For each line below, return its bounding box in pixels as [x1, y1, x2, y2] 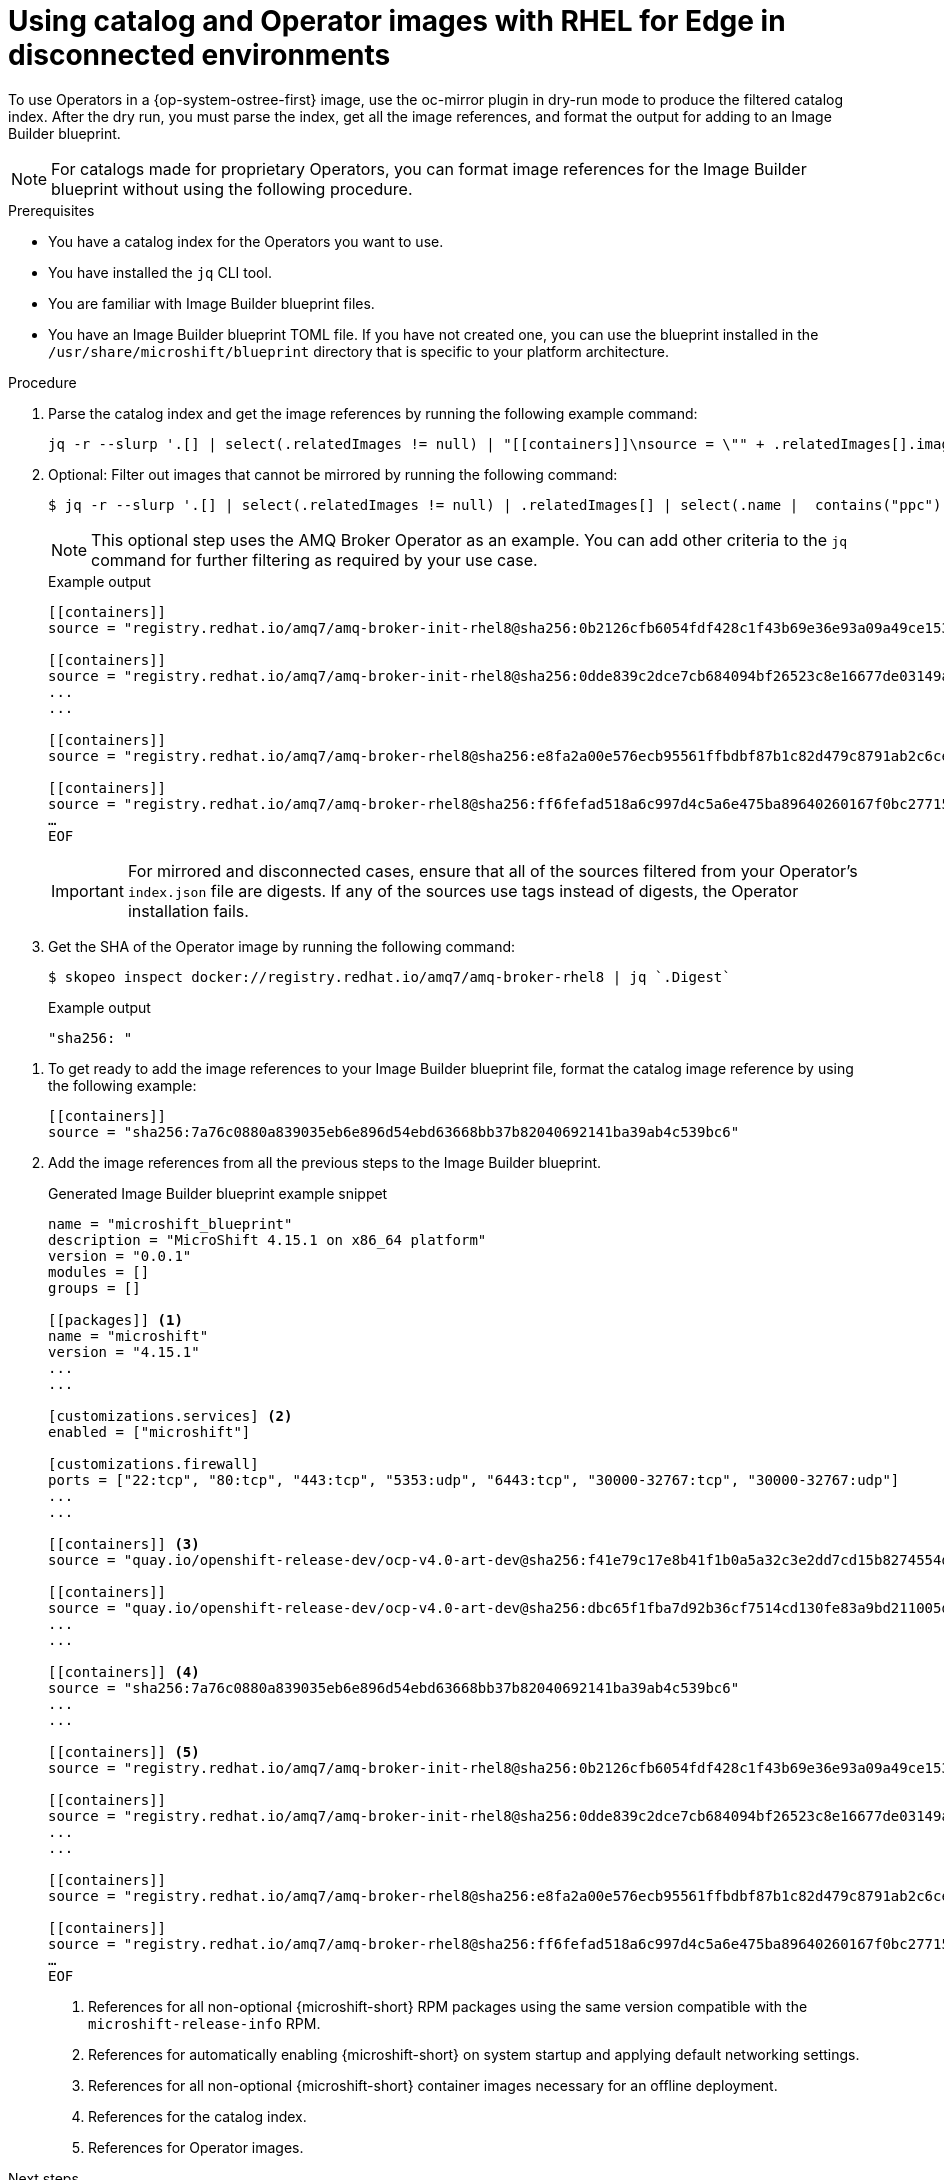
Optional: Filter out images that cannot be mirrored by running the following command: [48, 465, 618, 483]
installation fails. [127, 900, 249, 921]
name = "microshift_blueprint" [48, 1215, 293, 1232]
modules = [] [48, 1263, 150, 1280]
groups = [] [48, 1279, 141, 1296]
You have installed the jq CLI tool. [48, 263, 272, 281]
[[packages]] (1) [48, 1311, 183, 1328]
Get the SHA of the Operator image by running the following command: [48, 937, 516, 955]
